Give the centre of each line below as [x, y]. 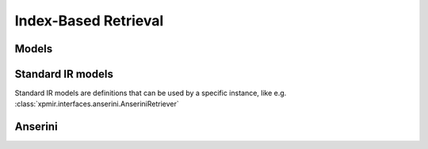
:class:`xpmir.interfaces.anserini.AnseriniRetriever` [97, 104]
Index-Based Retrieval [89, 21]
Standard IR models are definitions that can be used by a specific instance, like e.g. [151, 93]
